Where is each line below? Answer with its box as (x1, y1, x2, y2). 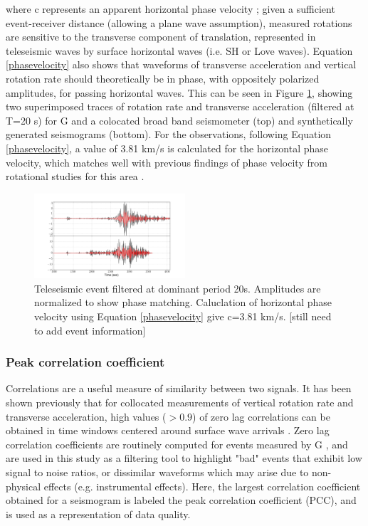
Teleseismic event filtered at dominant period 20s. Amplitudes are (34, 280, 321, 295)
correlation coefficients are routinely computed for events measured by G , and (6, 436, 348, 451)
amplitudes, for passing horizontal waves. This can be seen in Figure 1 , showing (6, 85, 353, 100)
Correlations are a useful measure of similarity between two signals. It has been (6, 381, 352, 396)
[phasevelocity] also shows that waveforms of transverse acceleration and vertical (6, 57, 357, 72)
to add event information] (34, 322, 146, 337)
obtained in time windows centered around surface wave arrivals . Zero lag (6, 423, 330, 438)
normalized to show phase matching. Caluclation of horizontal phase (34, 295, 332, 310)
